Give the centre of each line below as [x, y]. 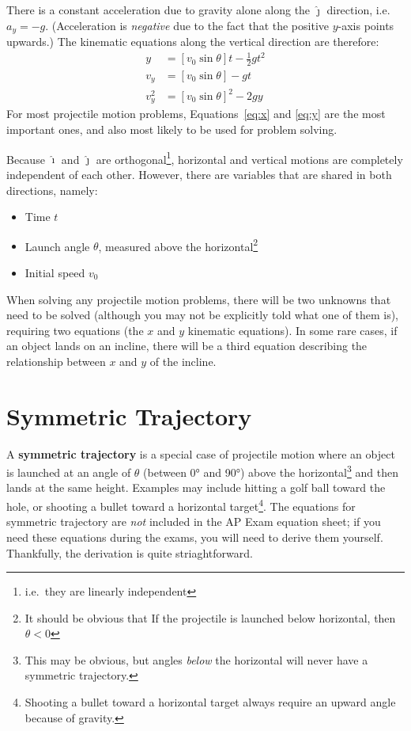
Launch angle [57, 246]
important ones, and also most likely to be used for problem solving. [172, 129]
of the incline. [183, 361]
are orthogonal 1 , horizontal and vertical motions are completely [249, 158]
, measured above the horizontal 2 [178, 245]
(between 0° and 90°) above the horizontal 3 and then [271, 471]
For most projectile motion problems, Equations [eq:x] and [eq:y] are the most [196, 114]
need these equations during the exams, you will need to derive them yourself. [195, 537]
